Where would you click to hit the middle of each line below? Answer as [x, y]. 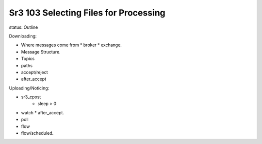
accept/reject [34, 72]
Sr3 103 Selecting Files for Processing [87, 13]
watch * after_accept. [42, 112]
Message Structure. [41, 52]
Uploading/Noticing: [29, 88]
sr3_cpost [31, 97]
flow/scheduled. [37, 133]
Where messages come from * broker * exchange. [72, 45]
